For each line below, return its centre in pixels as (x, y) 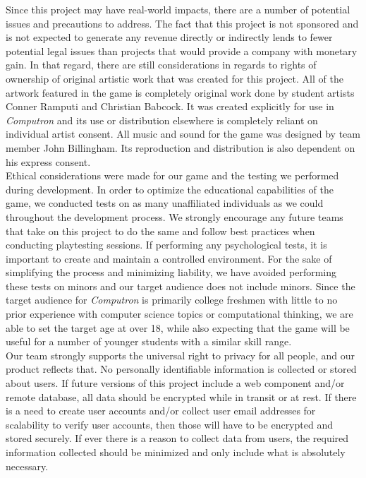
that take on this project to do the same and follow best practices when (160, 231)
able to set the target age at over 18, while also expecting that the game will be (178, 327)
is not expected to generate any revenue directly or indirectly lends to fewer (169, 37)
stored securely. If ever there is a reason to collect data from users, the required (177, 438)
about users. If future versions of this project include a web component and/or (175, 383)
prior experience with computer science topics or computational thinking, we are (179, 314)
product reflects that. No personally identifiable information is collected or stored (181, 369)
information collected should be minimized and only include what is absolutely (176, 452)
